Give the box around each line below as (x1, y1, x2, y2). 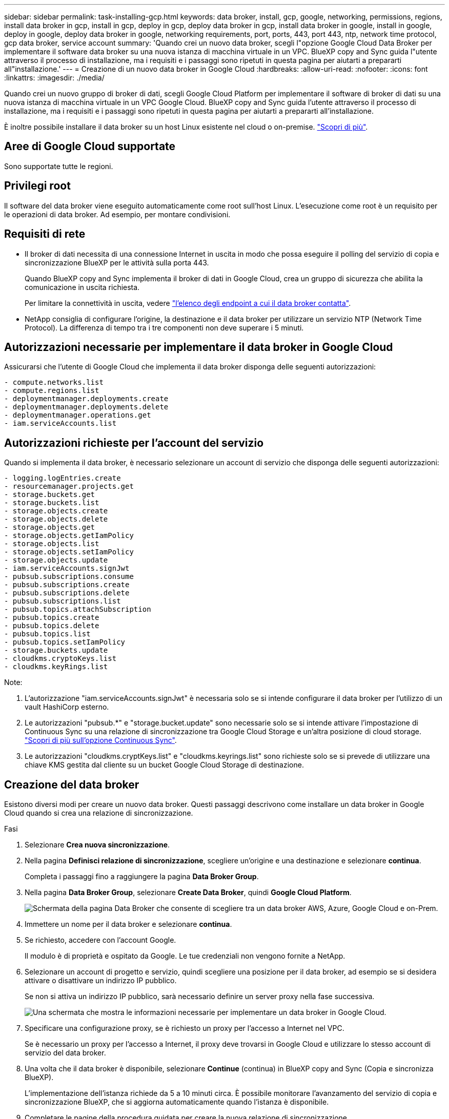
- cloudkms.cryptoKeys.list (4, 654, 117, 663)
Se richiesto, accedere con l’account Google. (25, 936, 176, 945)
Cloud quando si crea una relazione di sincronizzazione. (4, 809, 193, 818)
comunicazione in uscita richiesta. (25, 282, 140, 292)
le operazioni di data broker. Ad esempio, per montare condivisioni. (4, 210, 231, 219)
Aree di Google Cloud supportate (4, 140, 176, 153)
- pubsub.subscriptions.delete (4, 589, 130, 597)
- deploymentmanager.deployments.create (4, 395, 169, 403)
